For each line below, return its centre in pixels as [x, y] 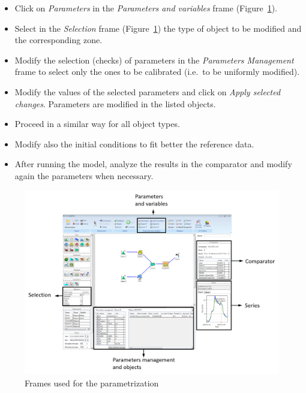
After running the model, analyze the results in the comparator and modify [153, 164]
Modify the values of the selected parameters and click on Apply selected [148, 91]
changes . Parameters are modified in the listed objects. [115, 103]
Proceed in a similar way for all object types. [97, 124]
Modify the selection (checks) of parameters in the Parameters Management [154, 60]
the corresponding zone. [58, 40]
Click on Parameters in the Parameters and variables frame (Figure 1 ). [146, 8]
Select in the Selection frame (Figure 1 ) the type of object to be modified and [158, 28]
